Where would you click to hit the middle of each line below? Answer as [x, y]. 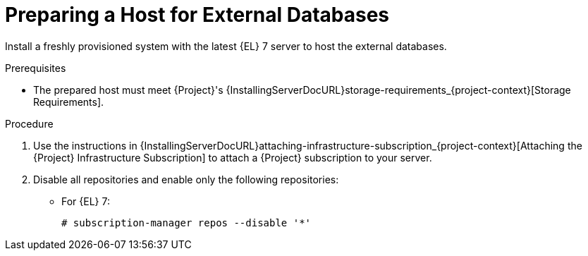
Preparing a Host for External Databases [197, 15]
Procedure [29, 123]
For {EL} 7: [86, 201]
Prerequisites [36, 68]
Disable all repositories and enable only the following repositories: [186, 179]
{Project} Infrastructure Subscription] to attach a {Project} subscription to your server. [233, 157]
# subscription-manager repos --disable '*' [186, 223]
